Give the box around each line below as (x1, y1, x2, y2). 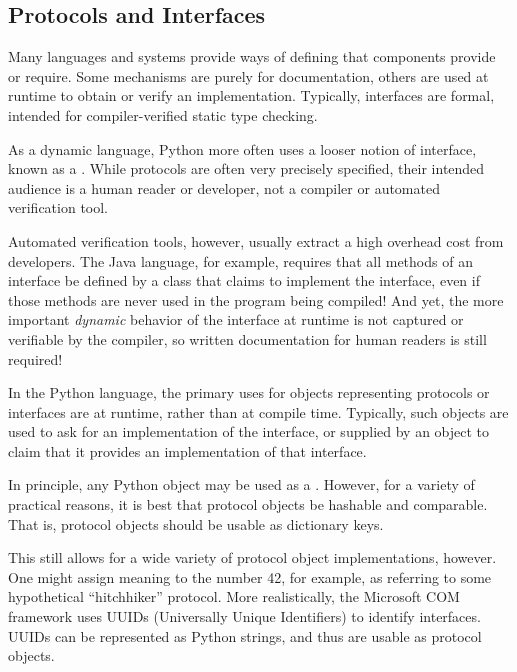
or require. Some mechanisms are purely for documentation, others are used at (8, 65, 489, 86)
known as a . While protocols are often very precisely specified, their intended (8, 158, 485, 179)
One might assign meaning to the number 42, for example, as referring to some (8, 566, 492, 587)
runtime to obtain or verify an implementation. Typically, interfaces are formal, (8, 85, 495, 106)
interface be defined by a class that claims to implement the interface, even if (8, 270, 480, 291)
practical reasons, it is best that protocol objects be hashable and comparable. (8, 494, 488, 515)
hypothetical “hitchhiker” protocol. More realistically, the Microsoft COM (8, 586, 460, 607)
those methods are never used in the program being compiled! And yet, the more (8, 289, 504, 310)
